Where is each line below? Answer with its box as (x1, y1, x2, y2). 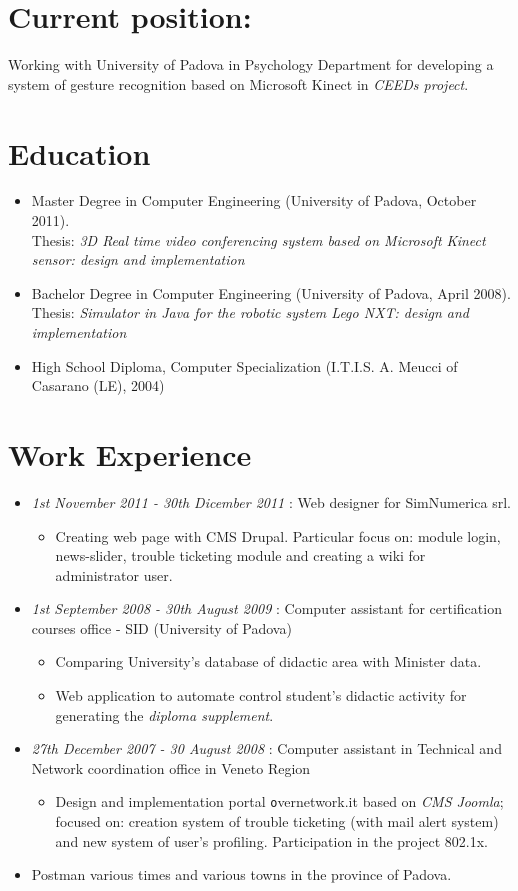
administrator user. (55, 564, 173, 585)
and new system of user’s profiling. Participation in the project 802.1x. (55, 830, 488, 851)
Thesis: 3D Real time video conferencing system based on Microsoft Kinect (31, 229, 486, 250)
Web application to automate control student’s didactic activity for (55, 685, 467, 706)
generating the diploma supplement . (55, 704, 274, 725)
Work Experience (8, 433, 252, 474)
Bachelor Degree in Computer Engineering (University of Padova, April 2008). (31, 282, 511, 303)
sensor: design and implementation (31, 249, 245, 270)
